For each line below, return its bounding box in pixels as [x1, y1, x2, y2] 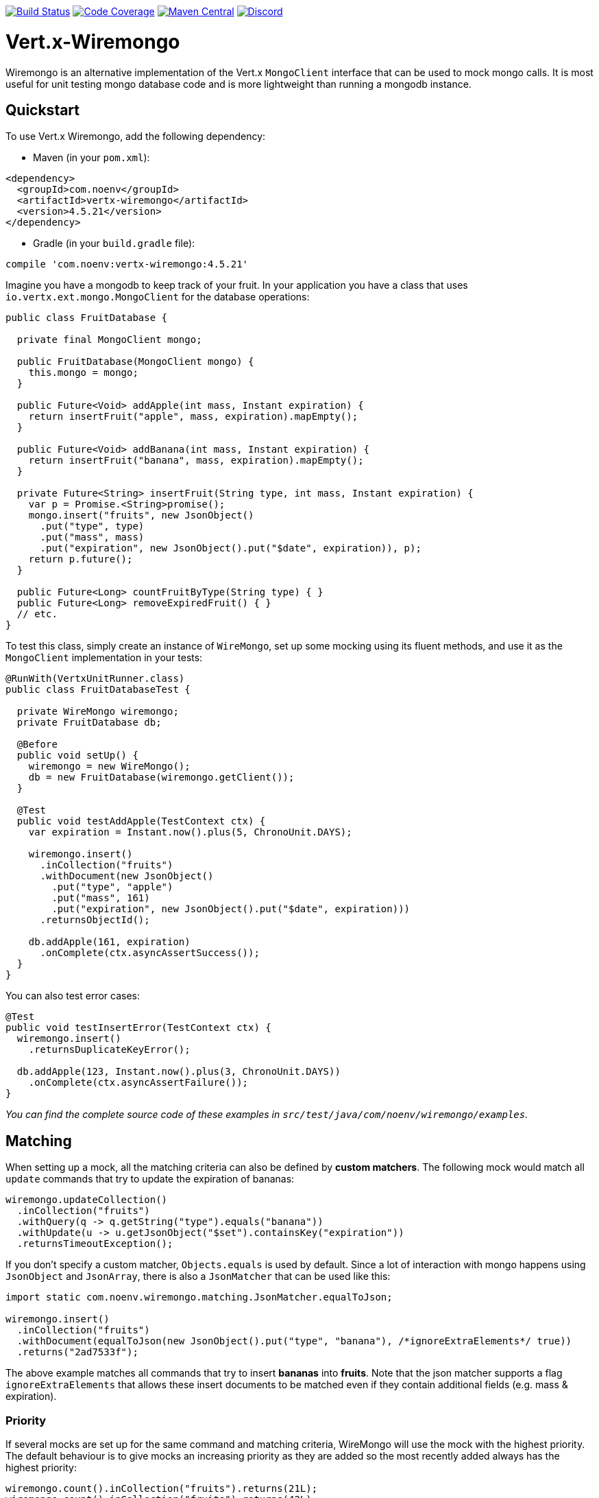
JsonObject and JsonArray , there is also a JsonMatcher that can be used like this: [5, 1270, 391, 1283]
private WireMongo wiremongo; [16, 706, 179, 717]
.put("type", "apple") [51, 881, 173, 893]
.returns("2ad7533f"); [16, 1346, 138, 1358]
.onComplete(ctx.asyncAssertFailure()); [28, 1077, 249, 1089]
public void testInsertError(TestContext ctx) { [5, 1022, 271, 1034]
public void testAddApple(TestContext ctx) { [16, 816, 266, 827]
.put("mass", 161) [51, 892, 150, 904]
